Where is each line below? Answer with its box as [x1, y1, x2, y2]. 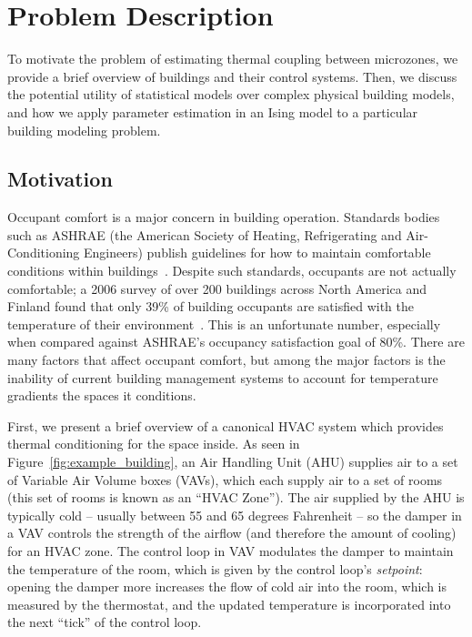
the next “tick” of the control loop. [7, 612, 202, 632]
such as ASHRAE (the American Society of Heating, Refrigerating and [7, 225, 402, 244]
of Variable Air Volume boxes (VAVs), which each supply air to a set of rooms [7, 470, 443, 489]
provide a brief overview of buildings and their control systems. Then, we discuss [7, 66, 457, 86]
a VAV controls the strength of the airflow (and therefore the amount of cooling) [7, 523, 457, 542]
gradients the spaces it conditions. [7, 386, 196, 405]
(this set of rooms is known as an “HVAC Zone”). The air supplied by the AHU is [7, 488, 465, 507]
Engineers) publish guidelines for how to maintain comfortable [84, 243, 431, 262]
